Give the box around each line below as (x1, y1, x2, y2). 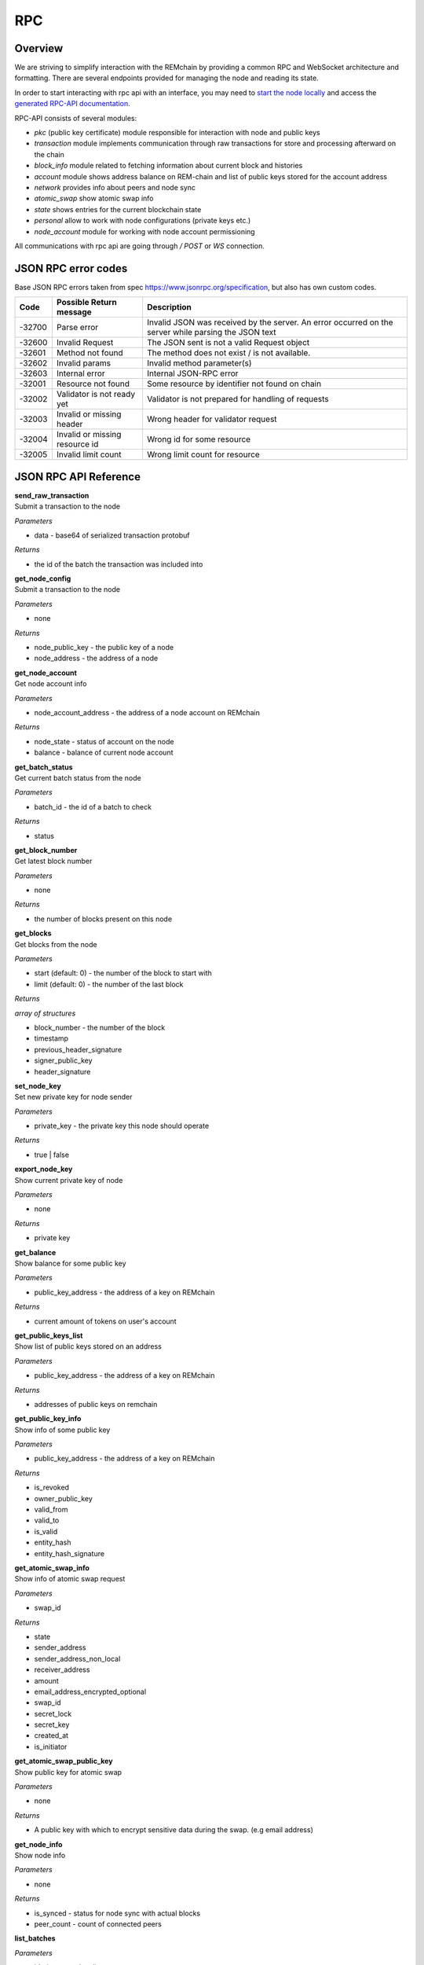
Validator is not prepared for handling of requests (146, 394, 329, 405)
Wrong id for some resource (146, 434, 251, 445)
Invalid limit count (56, 449, 122, 460)
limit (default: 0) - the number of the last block (34, 979, 184, 989)
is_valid (34, 1526, 58, 1536)
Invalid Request (56, 337, 114, 348)
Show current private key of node (14, 1175, 123, 1185)
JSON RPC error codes (14, 262, 128, 275)
